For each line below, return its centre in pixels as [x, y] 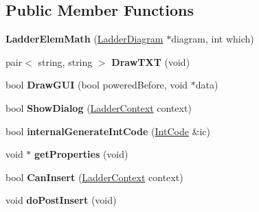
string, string [65, 61]
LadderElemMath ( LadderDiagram [85, 39]
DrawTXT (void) [151, 61]
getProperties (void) [81, 154]
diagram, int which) [213, 39]
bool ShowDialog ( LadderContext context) [99, 107]
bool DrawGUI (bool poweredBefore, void [97, 85]
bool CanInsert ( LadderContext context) [94, 177]
